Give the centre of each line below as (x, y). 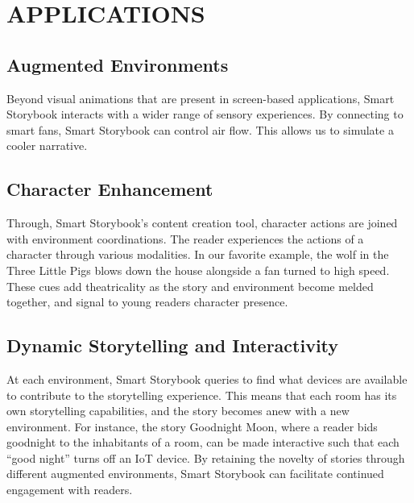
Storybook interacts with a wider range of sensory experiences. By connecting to (205, 114)
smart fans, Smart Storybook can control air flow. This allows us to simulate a (200, 129)
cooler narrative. (47, 145)
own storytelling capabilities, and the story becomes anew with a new (178, 411)
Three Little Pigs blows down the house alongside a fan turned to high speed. (198, 270)
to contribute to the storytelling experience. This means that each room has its (202, 395)
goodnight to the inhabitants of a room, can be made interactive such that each (203, 442)
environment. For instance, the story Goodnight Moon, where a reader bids (192, 426)
